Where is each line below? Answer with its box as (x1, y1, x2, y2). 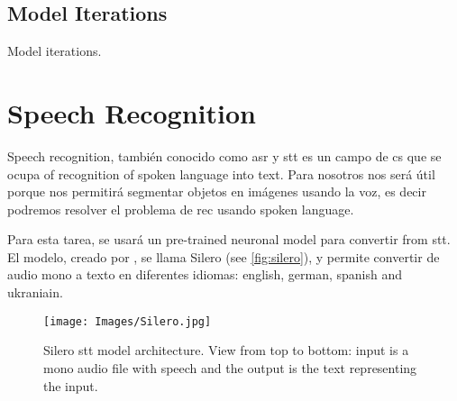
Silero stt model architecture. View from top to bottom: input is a (43, 341, 409, 360)
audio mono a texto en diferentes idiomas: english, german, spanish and (7, 265, 402, 284)
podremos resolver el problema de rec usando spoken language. (7, 199, 354, 218)
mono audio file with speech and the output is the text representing (43, 358, 417, 377)
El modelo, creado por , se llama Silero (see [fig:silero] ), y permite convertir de (7, 247, 440, 266)
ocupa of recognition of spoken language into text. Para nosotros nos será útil (7, 164, 435, 183)
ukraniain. (7, 283, 63, 302)
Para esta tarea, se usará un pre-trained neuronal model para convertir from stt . (7, 230, 451, 249)
